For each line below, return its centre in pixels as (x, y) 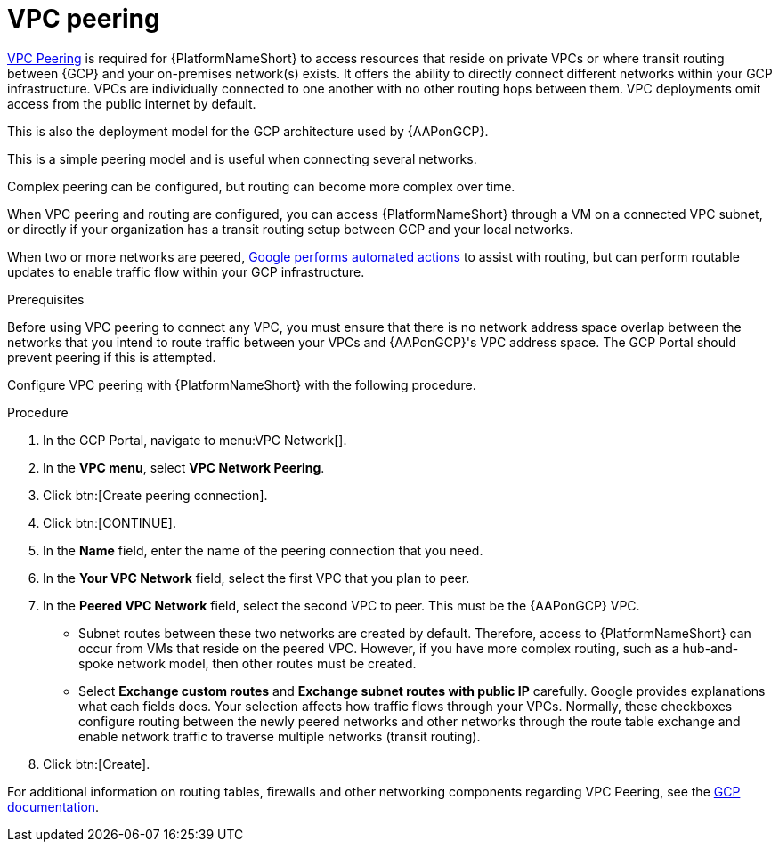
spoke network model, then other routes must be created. (247, 663)
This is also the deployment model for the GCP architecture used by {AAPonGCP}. (248, 131)
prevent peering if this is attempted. (112, 357)
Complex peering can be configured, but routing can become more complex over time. (261, 186)
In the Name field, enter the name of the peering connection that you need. (263, 550)
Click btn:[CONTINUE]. (110, 522)
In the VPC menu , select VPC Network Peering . (184, 467)
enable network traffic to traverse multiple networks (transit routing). (280, 736)
